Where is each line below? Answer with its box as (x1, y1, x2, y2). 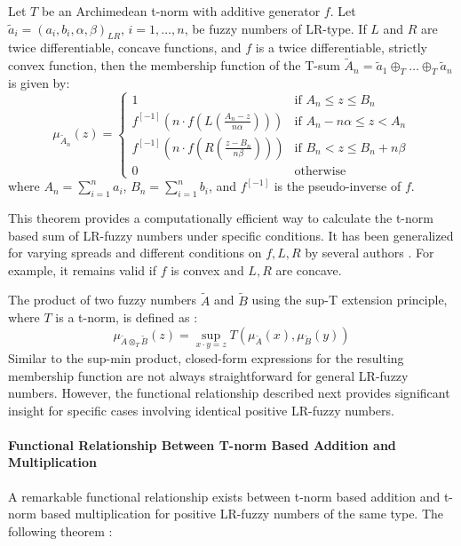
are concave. (275, 260, 342, 279)
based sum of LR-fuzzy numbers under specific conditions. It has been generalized (8, 226, 454, 244)
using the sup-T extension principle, (251, 290, 448, 309)
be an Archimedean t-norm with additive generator (41, 2, 321, 20)
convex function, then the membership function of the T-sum (8, 56, 340, 75)
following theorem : (8, 521, 113, 540)
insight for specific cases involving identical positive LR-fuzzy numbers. (8, 400, 394, 419)
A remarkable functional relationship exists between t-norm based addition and (8, 487, 441, 505)
